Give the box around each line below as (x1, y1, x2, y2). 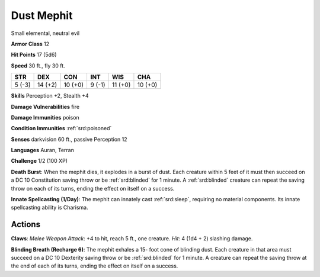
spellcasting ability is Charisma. (11, 204, 88, 211)
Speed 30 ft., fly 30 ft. (11, 62, 65, 69)
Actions (11, 220, 41, 230)
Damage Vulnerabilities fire (11, 103, 80, 110)
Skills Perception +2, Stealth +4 (11, 92, 89, 99)
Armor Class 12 (11, 40, 50, 47)
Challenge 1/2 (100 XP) (11, 157, 68, 165)
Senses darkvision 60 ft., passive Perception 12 (11, 136, 127, 143)
